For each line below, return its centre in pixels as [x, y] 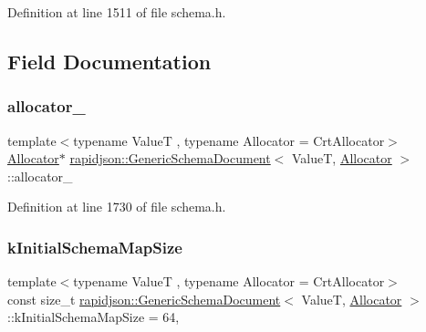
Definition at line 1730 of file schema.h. [117, 207]
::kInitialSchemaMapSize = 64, [94, 317]
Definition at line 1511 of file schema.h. [117, 12]
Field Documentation [109, 61]
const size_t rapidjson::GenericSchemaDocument [144, 299]
